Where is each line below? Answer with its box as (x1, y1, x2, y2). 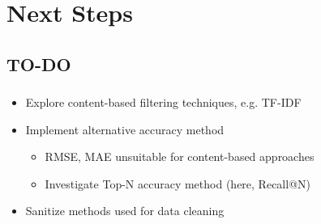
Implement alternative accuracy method (25, 120, 225, 137)
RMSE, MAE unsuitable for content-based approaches (45, 148, 315, 165)
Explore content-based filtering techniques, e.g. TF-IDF (25, 94, 302, 111)
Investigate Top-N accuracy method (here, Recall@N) (45, 175, 310, 192)
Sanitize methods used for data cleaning (25, 202, 225, 219)
